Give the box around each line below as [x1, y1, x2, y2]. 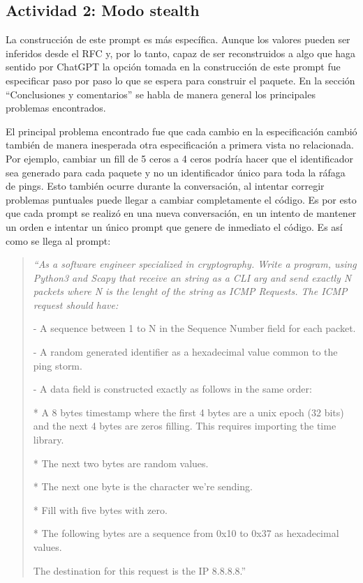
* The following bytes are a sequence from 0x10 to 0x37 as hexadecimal [33, 526, 339, 540]
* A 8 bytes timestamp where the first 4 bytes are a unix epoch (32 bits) [33, 404, 344, 419]
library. [33, 432, 64, 447]
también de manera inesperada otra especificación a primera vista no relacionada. [6, 137, 355, 152]
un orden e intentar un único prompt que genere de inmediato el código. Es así [6, 219, 343, 234]
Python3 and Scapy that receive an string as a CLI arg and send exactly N [33, 270, 352, 285]
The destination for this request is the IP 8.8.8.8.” [33, 563, 246, 577]
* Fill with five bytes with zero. [33, 502, 168, 517]
